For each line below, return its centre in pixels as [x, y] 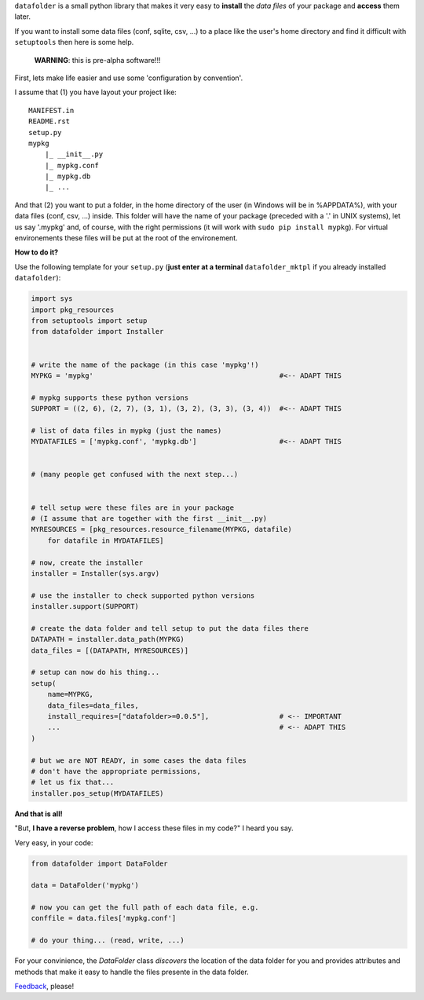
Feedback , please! [44, 987]
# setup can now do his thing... [95, 672]
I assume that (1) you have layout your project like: [95, 92]
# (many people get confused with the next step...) [135, 474]
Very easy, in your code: [54, 842]
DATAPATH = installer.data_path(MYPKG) [108, 639]
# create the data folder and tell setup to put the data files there [170, 628]
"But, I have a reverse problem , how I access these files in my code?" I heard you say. [154, 828]
